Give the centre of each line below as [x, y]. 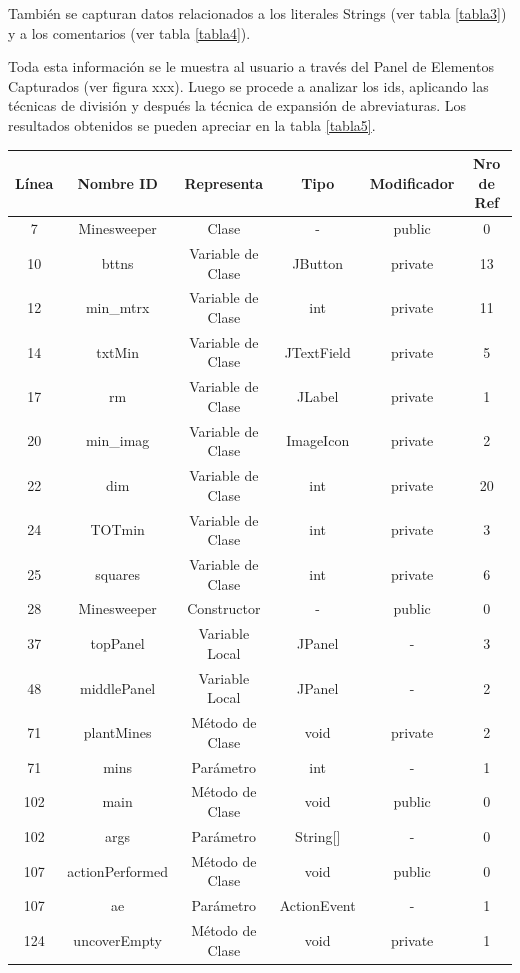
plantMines [117, 731]
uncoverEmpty [117, 939]
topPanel [117, 643]
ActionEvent [317, 905]
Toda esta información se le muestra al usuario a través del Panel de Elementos [251, 66]
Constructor [224, 608]
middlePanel [117, 687]
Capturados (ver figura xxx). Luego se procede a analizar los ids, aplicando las [248, 85]
